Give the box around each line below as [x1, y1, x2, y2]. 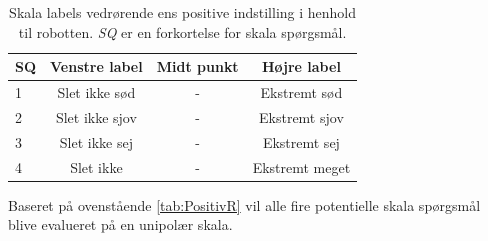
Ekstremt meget [252, 156, 351, 177]
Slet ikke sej [59, 131, 133, 152]
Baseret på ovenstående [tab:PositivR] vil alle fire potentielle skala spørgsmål [8, 194, 481, 215]
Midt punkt [156, 56, 239, 77]
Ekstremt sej [262, 131, 340, 152]
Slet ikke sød [57, 82, 136, 103]
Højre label [261, 56, 341, 77]
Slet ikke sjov [55, 106, 137, 127]
